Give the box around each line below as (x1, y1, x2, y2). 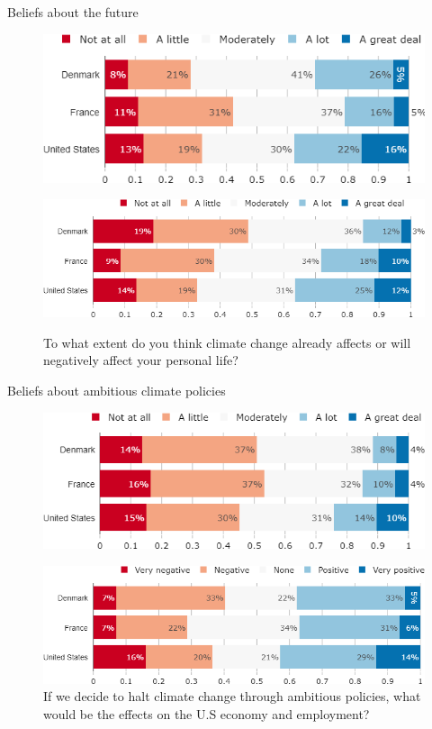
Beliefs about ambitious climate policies (7, 380, 226, 399)
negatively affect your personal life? (43, 351, 238, 369)
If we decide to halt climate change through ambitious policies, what (43, 687, 421, 706)
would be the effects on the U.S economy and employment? (43, 704, 370, 723)
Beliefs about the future (7, 3, 139, 21)
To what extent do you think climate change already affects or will (43, 333, 411, 351)
